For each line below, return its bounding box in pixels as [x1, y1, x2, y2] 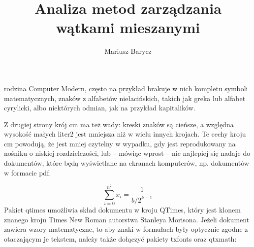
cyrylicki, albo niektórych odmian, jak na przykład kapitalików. [4, 103, 195, 113]
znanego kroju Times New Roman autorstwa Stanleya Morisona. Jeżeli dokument [4, 214, 250, 224]
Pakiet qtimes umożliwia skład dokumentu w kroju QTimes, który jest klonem [4, 204, 241, 214]
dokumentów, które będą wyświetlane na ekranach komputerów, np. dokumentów [4, 158, 249, 168]
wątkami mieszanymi [56, 17, 200, 37]
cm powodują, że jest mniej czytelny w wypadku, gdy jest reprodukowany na [4, 138, 236, 148]
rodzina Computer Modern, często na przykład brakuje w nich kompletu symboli [4, 83, 248, 93]
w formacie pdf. [4, 167, 51, 177]
